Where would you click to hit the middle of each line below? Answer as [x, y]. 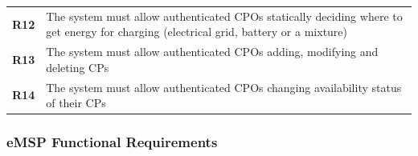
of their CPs [76, 103]
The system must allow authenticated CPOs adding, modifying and [212, 52]
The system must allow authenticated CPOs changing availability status [224, 87]
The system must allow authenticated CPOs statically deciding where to [224, 16]
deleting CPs [78, 67]
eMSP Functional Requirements [112, 142]
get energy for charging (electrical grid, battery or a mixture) [197, 32]
